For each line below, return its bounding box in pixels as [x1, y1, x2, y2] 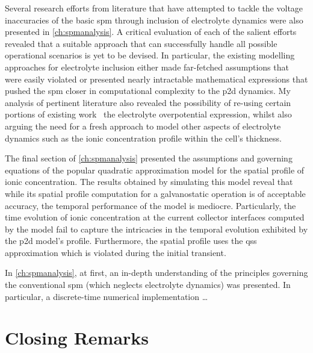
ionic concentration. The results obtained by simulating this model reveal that [5, 175, 293, 188]
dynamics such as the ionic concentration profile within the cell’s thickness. [5, 131, 282, 144]
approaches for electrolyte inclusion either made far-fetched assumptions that [5, 60, 289, 73]
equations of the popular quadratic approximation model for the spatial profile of [5, 163, 305, 176]
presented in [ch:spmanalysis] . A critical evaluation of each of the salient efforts [5, 25, 297, 38]
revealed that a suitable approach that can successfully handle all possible [5, 37, 277, 49]
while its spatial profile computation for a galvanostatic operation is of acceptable [5, 187, 306, 199]
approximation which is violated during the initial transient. [5, 246, 226, 258]
